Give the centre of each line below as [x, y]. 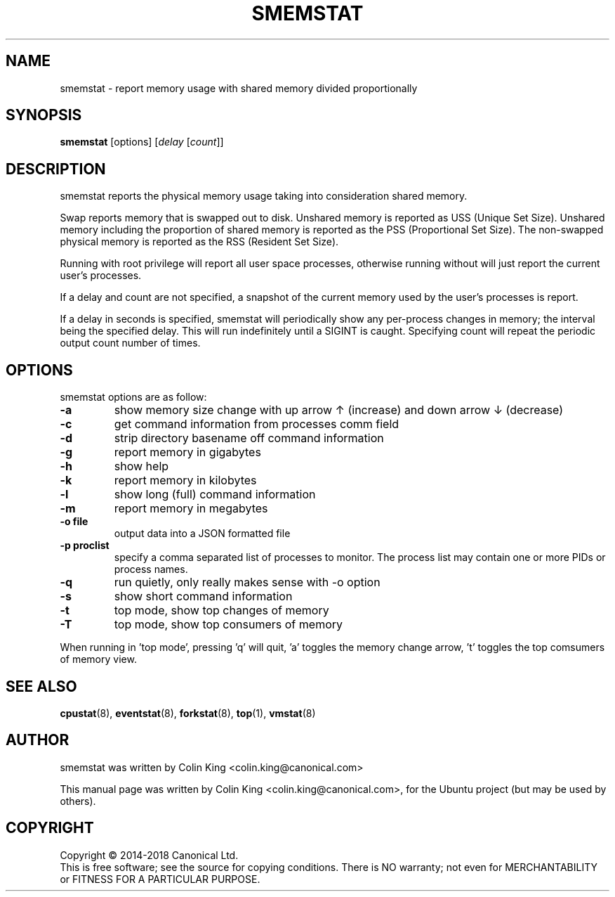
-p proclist [85, 546]
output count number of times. [130, 343]
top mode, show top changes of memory [221, 611]
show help [141, 466]
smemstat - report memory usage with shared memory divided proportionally [239, 88]
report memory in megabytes [191, 509]
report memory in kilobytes [185, 480]
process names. [151, 569]
